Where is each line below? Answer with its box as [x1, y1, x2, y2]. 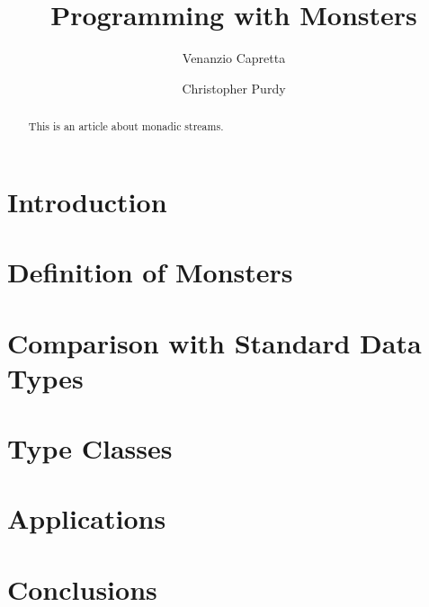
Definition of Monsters [7, 254, 293, 290]
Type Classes [7, 430, 173, 467]
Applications [7, 500, 166, 537]
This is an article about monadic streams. [28, 119, 224, 134]
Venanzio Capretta [182, 49, 286, 67]
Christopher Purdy [182, 78, 286, 97]
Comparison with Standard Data [7, 324, 422, 361]
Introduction [7, 183, 167, 219]
